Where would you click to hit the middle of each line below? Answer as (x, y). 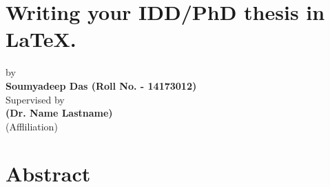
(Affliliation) (32, 126)
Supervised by (35, 99)
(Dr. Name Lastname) (59, 113)
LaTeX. (41, 39)
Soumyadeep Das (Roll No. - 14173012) (101, 85)
